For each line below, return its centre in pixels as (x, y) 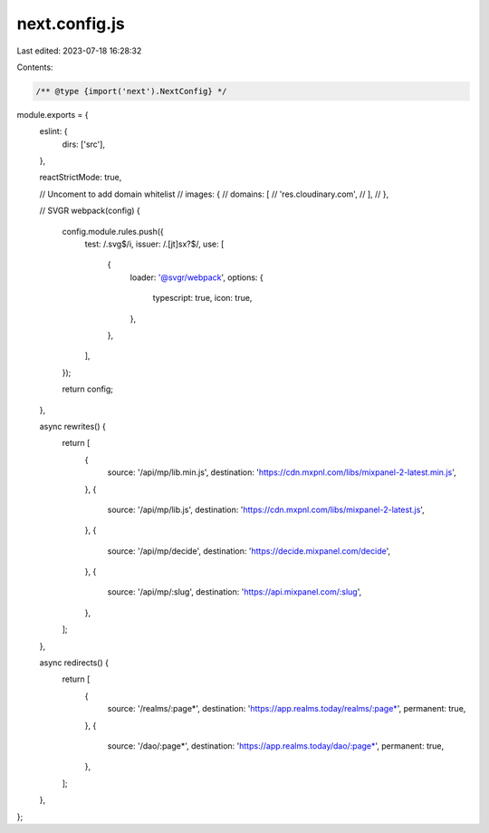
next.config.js (71, 24)
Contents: (35, 67)
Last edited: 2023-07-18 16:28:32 (79, 51)
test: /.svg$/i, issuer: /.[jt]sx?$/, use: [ (154, 244)
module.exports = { (53, 114)
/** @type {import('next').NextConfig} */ (131, 91)
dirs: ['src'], (84, 144)
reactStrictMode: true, (81, 178)
